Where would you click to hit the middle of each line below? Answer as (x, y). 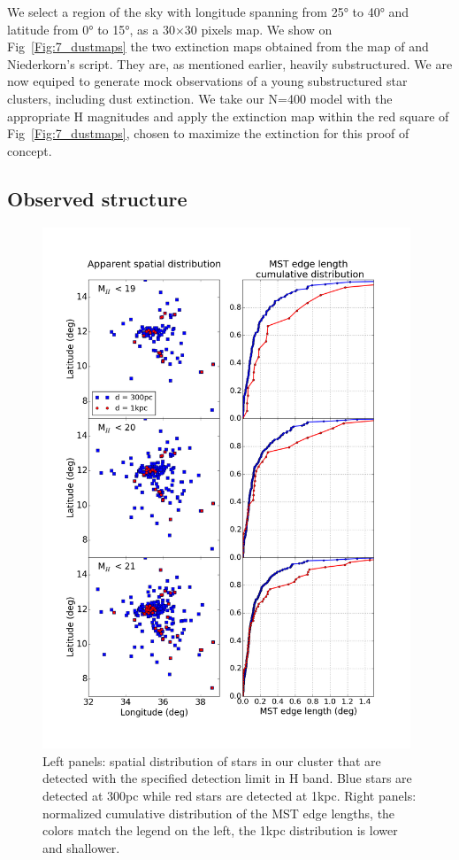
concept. (30, 150)
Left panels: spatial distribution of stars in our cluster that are (212, 760)
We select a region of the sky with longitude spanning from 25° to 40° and (208, 12)
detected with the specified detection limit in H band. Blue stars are (227, 778)
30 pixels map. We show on (258, 29)
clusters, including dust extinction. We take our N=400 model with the (200, 98)
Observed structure (97, 198)
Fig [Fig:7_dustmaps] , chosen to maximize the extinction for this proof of (208, 133)
